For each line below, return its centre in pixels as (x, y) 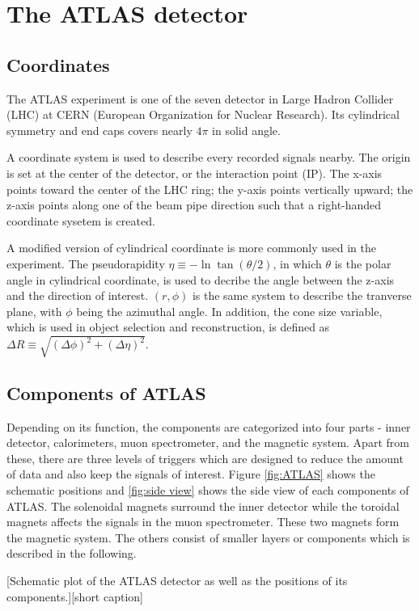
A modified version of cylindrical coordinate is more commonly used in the (191, 248)
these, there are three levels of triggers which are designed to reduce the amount (205, 458)
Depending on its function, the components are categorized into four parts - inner (209, 426)
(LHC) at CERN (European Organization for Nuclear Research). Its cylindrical (203, 114)
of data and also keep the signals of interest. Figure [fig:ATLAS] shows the (191, 474)
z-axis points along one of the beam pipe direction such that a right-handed (194, 205)
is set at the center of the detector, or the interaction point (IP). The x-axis (195, 173)
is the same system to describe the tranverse (302, 295)
